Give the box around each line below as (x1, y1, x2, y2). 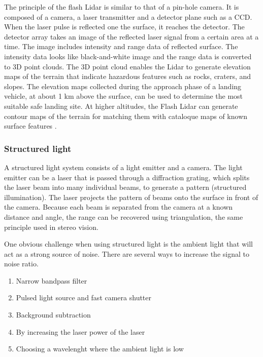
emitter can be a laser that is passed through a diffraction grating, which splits (4, 172, 250, 182)
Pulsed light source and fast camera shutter (16, 292, 152, 303)
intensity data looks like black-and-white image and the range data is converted (4, 51, 252, 61)
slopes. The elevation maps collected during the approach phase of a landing (4, 81, 242, 91)
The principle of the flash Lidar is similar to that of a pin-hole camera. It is (4, 2, 239, 12)
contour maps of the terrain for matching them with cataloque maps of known (4, 110, 248, 121)
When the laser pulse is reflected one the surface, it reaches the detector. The (4, 21, 245, 32)
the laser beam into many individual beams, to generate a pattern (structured (4, 182, 247, 192)
